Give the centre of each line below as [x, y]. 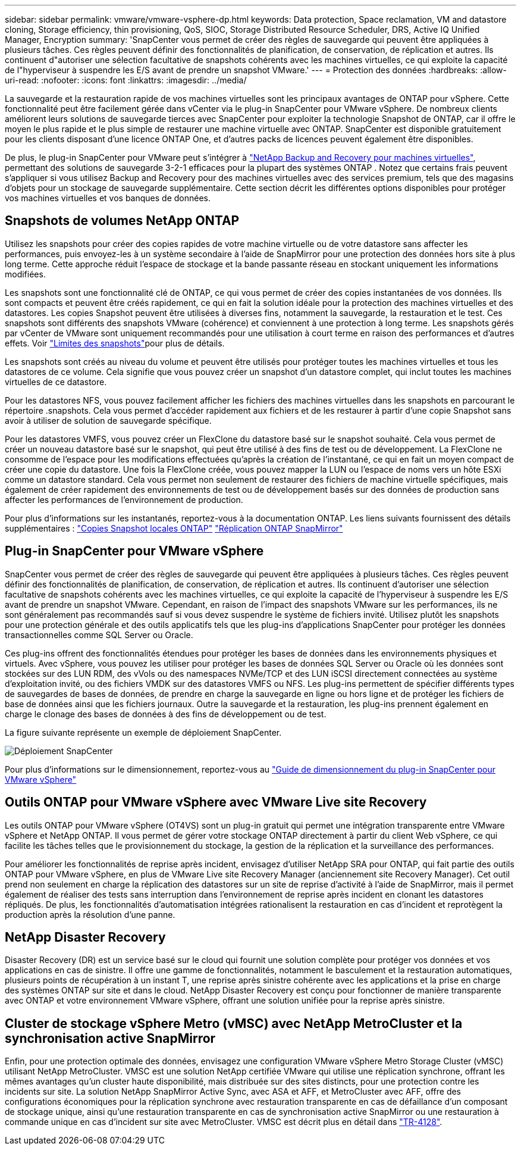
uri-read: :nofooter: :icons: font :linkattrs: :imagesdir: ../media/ [126, 80]
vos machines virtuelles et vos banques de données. [108, 198]
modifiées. [25, 274]
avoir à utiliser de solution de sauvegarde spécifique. [108, 420]
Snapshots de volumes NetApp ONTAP [122, 221]
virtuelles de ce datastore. [56, 382]
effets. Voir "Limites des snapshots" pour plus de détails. [115, 343]
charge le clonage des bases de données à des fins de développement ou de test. [166, 714]
